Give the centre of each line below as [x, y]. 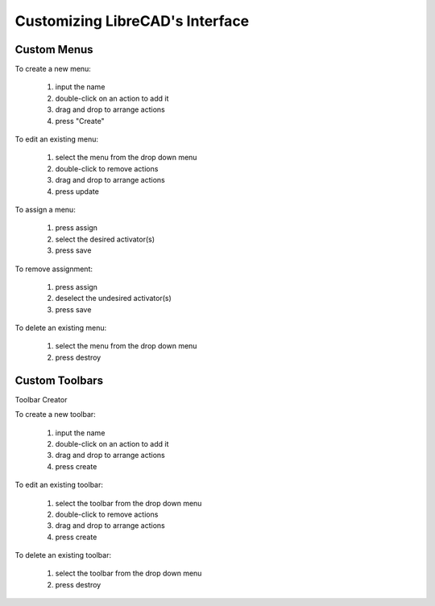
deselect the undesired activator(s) [114, 299]
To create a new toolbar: [55, 414]
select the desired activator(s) [105, 239]
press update [77, 191]
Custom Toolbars [59, 380]
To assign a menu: [45, 209]
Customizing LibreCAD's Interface [132, 21]
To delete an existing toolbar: [63, 555]
